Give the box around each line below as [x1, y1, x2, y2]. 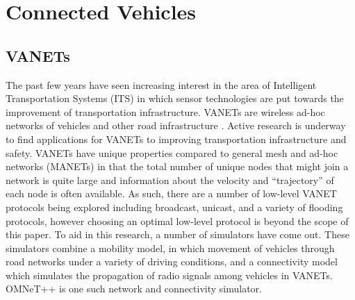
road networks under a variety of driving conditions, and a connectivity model [6, 254, 338, 269]
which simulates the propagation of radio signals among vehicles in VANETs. [6, 267, 333, 282]
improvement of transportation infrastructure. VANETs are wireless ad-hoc [6, 104, 325, 119]
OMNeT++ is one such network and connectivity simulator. [6, 281, 262, 296]
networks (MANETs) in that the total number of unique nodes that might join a [6, 159, 349, 174]
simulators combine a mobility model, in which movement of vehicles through [6, 240, 335, 255]
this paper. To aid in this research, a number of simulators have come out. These [6, 227, 349, 242]
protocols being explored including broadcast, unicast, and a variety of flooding [6, 199, 343, 214]
